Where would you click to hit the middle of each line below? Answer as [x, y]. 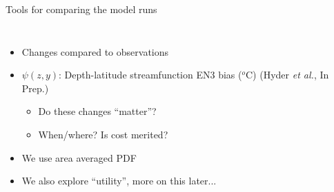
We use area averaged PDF [79, 157]
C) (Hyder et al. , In [287, 75]
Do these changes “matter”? [97, 111]
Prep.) [35, 88]
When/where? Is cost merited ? [103, 134]
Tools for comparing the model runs [81, 9]
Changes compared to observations [95, 51]
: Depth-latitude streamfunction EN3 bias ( [150, 75]
